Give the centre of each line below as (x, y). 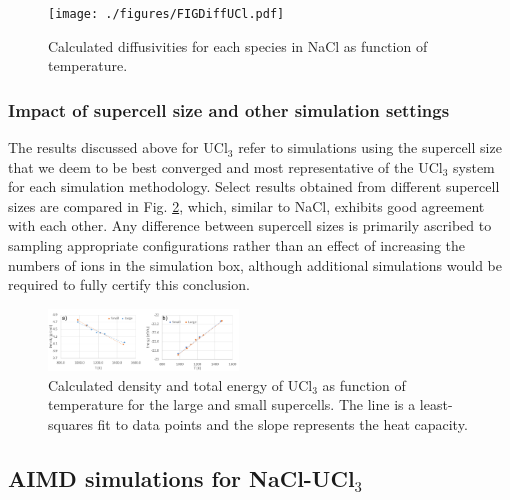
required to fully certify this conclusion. (129, 284)
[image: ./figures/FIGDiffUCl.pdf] (166, 14)
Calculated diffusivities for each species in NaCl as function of (238, 45)
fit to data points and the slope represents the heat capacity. (282, 423)
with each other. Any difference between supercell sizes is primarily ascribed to (250, 225)
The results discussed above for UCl (118, 147)
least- (436, 404)
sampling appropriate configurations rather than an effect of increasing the (237, 245)
